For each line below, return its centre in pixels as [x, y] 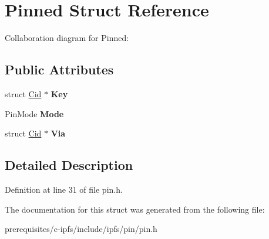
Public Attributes [59, 69]
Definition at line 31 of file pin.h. [64, 189]
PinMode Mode [34, 113]
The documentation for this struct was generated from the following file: [135, 209]
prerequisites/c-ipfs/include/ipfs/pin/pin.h [81, 229]
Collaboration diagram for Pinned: [67, 38]
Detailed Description [69, 165]
